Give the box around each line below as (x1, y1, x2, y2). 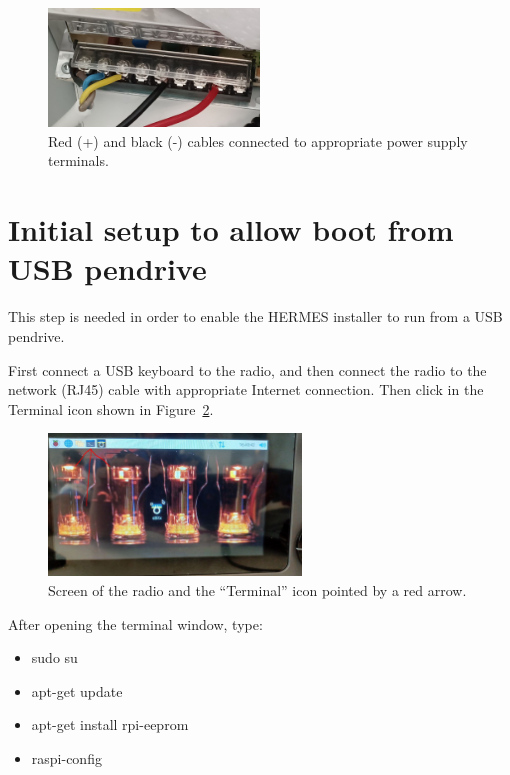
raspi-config (31, 747, 102, 768)
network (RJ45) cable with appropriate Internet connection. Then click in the (8, 379, 484, 400)
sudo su (31, 647, 78, 668)
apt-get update (31, 680, 123, 701)
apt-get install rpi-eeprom (31, 714, 189, 735)
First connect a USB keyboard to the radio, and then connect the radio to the (8, 359, 487, 380)
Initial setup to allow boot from (8, 209, 454, 250)
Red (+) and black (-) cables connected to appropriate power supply (48, 130, 468, 151)
